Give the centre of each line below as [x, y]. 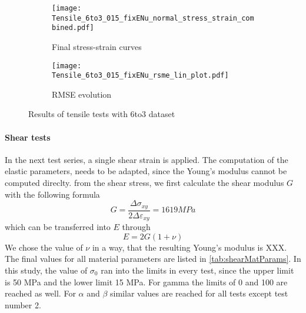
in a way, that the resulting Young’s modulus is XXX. [189, 247]
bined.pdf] [73, 28]
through [136, 227]
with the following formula [52, 194]
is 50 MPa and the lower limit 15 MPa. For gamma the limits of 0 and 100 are [146, 282]
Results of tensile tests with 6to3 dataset [102, 114]
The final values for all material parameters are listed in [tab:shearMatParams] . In [153, 259]
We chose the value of [44, 247]
